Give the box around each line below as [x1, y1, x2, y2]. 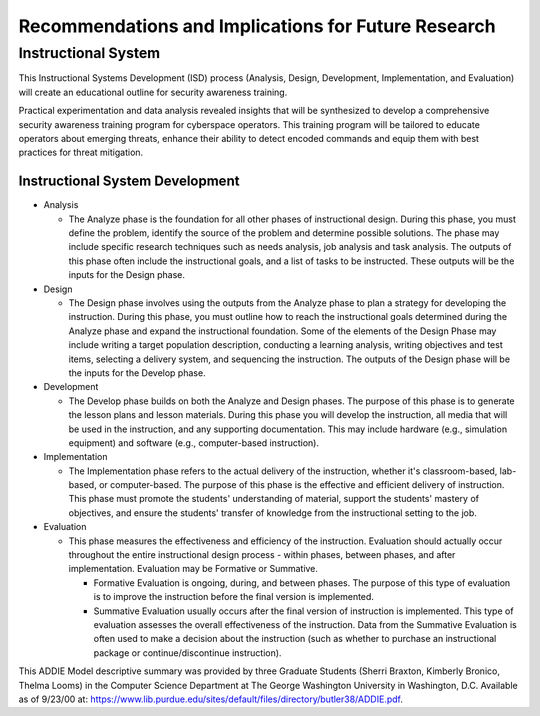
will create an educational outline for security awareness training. [18, 86, 288, 98]
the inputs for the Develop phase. [68, 366, 206, 379]
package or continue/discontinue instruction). [93, 646, 282, 659]
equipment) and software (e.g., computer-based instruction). [68, 436, 320, 449]
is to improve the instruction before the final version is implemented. [93, 591, 375, 603]
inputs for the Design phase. [68, 269, 185, 281]
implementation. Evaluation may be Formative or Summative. [68, 563, 319, 575]
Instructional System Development [18, 173, 240, 190]
